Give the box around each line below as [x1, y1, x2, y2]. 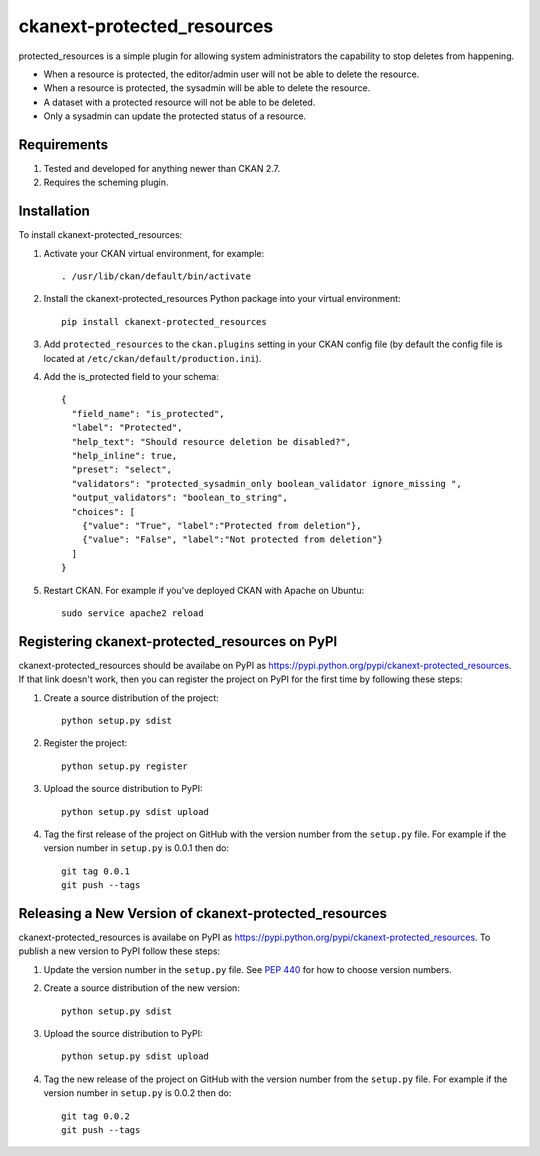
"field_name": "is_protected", [71, 408, 225, 419]
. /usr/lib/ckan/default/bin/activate [61, 271, 252, 282]
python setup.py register [61, 760, 189, 772]
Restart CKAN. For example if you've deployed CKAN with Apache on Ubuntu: [43, 584, 365, 596]
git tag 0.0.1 [61, 865, 130, 877]
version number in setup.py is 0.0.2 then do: [43, 1087, 232, 1099]
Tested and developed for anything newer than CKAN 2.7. [43, 163, 280, 175]
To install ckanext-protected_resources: [18, 229, 183, 241]
